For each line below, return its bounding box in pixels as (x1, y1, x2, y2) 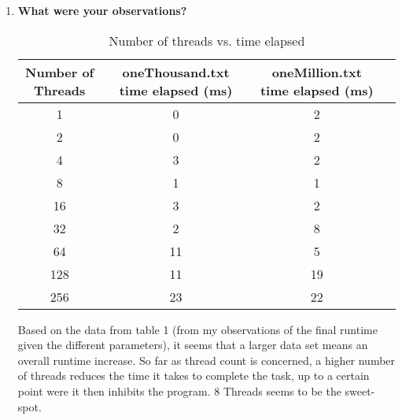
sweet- (345, 382, 375, 399)
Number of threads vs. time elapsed (109, 31, 305, 50)
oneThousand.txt (122, 62, 230, 81)
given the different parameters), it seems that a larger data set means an (17, 336, 368, 353)
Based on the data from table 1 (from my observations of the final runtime (17, 321, 378, 337)
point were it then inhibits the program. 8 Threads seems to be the (17, 382, 341, 399)
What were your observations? (17, 2, 187, 18)
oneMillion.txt (271, 62, 362, 81)
